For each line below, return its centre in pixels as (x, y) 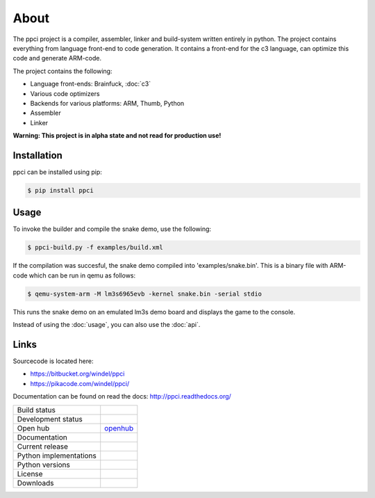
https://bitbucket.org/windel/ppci (77, 374)
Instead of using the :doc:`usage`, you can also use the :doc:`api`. (107, 325)
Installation (37, 155)
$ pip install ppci (60, 190)
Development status (50, 419)
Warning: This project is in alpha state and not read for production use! (117, 136)
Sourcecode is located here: (53, 361)
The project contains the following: (62, 71)
